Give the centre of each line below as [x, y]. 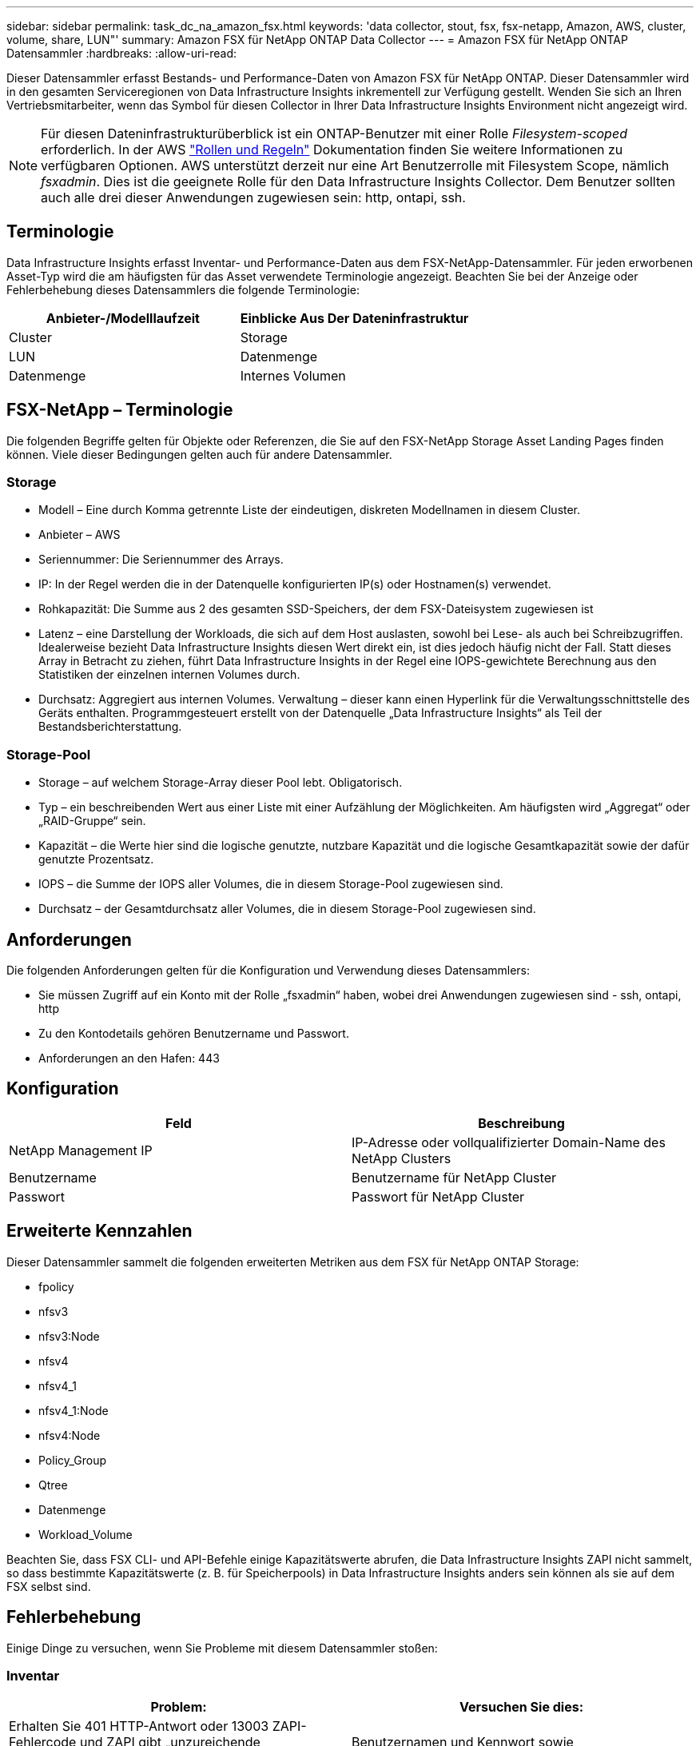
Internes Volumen [293, 375]
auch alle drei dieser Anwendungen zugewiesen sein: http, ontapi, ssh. [253, 197]
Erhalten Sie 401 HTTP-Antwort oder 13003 [139, 1726]
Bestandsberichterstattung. [110, 727]
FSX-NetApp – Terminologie [120, 410]
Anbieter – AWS [80, 535]
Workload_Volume [86, 1534]
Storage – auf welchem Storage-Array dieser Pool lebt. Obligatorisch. [221, 783]
